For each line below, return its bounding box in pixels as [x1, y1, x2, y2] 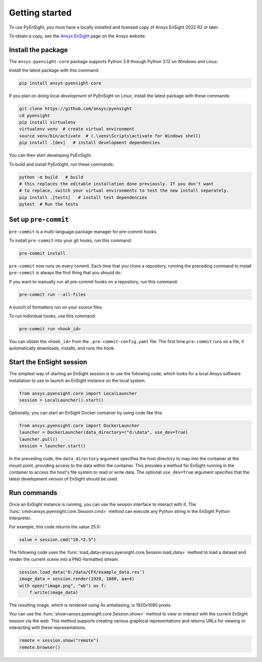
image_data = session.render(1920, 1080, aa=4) [19, 576, 134, 582]
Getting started [9, 7, 72, 18]
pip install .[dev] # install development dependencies [19, 140, 160, 146]
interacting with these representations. [9, 625, 86, 630]
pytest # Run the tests [19, 201, 79, 207]
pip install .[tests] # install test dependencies [19, 195, 147, 200]
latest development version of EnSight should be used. [9, 476, 118, 482]
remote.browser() [19, 645, 61, 650]
